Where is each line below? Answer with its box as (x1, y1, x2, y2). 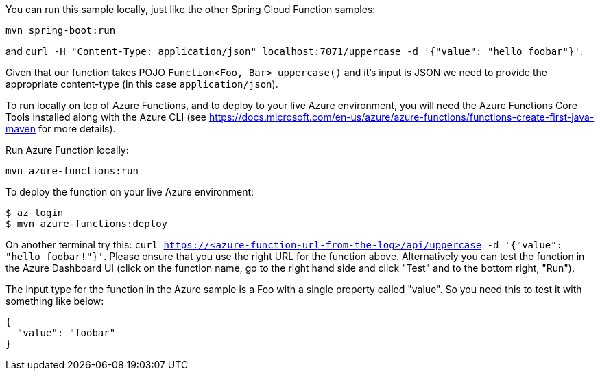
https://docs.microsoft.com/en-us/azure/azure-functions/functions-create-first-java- (208, 111, 595, 123)
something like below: (5, 295, 104, 307)
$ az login (5, 207, 64, 218)
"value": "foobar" (16, 327, 116, 338)
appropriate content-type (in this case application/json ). (5, 78, 278, 90)
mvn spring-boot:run (5, 25, 116, 36)
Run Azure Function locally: (5, 144, 129, 156)
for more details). (38, 123, 116, 134)
